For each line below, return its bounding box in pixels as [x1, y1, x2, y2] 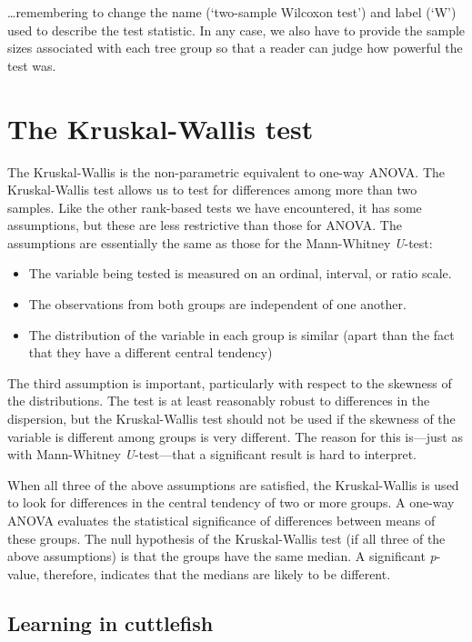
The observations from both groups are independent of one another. [28, 295, 407, 314]
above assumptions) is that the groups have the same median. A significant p [7, 547, 437, 566]
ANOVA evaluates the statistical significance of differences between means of [7, 511, 436, 529]
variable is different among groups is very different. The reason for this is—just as [7, 426, 463, 446]
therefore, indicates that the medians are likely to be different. [44, 564, 391, 583]
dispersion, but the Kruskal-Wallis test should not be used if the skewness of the [7, 409, 456, 428]
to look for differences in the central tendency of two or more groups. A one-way [7, 493, 455, 512]
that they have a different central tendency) [28, 343, 273, 362]
